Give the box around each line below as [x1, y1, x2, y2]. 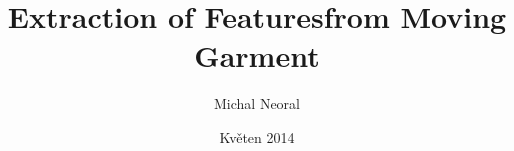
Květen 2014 [219, 126, 295, 147]
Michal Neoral [214, 93, 300, 114]
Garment [194, 35, 320, 76]
